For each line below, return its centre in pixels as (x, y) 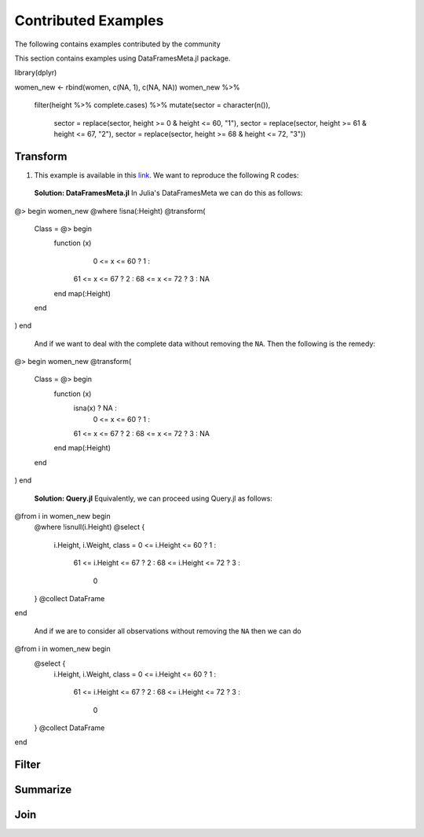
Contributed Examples (89, 20)
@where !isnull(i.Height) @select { (90, 527)
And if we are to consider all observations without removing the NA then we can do (168, 631)
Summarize (43, 790)
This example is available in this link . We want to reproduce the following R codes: (166, 175)
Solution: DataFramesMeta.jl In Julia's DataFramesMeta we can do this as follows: (168, 193)
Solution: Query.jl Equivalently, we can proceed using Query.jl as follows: (153, 498)
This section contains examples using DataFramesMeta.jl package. (122, 58)
